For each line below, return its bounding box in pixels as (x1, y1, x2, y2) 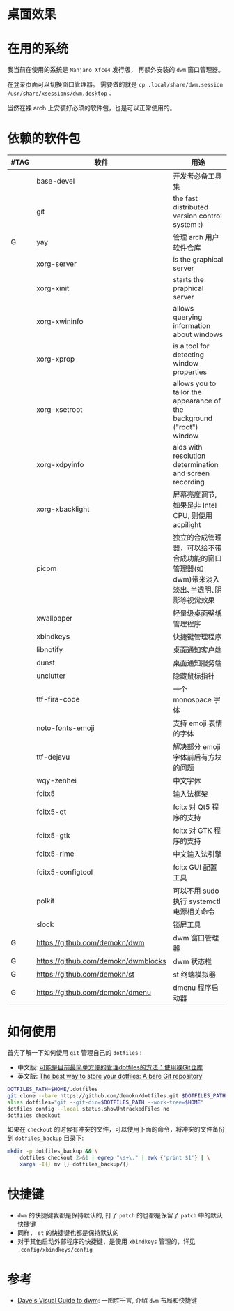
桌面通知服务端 (173, 658, 222, 668)
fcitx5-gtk (36, 831, 70, 840)
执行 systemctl (173, 896, 221, 906)
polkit (36, 896, 55, 906)
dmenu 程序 (173, 983, 212, 993)
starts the (173, 275, 204, 285)
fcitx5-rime (36, 849, 75, 859)
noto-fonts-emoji (36, 723, 95, 733)
